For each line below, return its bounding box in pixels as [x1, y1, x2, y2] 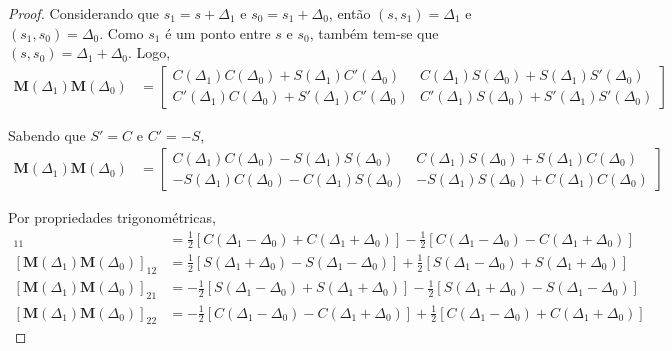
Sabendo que [8, 124, 86, 145]
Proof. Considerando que [8, 3, 159, 23]
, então [328, 3, 371, 23]
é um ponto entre [165, 22, 271, 43]
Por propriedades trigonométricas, [8, 207, 216, 228]
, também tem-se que [309, 22, 439, 43]
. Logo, [128, 42, 171, 63]
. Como [99, 22, 144, 43]
